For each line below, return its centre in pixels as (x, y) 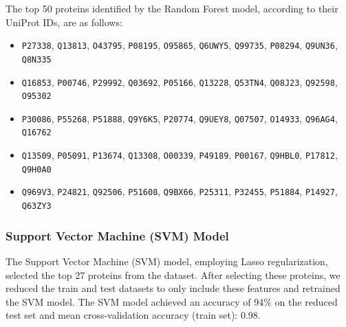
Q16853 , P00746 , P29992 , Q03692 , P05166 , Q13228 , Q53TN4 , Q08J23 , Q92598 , (180, 81)
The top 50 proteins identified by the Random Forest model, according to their (172, 8)
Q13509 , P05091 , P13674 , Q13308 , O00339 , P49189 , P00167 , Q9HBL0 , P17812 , (180, 155)
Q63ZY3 (36, 206)
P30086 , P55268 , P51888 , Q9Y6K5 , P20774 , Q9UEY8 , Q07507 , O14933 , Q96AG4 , (180, 118)
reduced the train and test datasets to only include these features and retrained (173, 288)
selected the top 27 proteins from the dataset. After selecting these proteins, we (173, 274)
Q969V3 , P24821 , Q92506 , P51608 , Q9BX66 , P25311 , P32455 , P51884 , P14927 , (180, 191)
